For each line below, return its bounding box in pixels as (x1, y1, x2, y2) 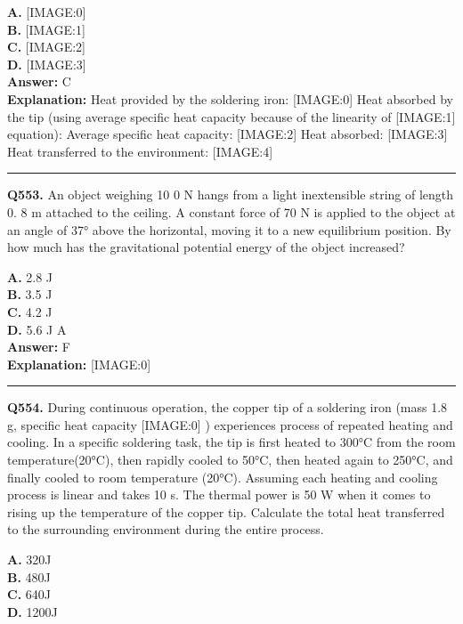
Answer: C (7, 72, 71, 91)
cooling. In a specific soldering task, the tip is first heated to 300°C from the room (7, 433, 456, 451)
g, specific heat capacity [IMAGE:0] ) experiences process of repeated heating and (7, 415, 453, 434)
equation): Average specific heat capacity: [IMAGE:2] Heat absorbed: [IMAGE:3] (7, 125, 448, 143)
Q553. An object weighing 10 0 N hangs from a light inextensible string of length (7, 185, 454, 204)
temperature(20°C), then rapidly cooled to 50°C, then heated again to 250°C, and (7, 450, 453, 469)
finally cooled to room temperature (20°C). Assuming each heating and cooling (7, 467, 438, 486)
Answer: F (7, 337, 70, 356)
